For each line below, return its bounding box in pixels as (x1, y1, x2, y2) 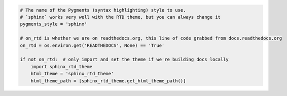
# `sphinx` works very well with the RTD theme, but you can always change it (20, 14, 221, 20)
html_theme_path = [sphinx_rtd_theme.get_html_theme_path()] (30, 78, 186, 83)
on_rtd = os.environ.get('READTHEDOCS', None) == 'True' (20, 42, 165, 48)
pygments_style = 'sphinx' (20, 21, 87, 27)
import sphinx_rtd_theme (30, 64, 93, 69)
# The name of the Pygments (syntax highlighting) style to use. (20, 7, 186, 13)
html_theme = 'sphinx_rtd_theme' (30, 71, 114, 77)
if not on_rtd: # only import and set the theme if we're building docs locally (20, 57, 229, 63)
